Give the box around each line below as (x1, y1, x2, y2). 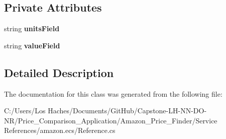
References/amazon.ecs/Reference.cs (4, 125, 116, 135)
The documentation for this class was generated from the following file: (4, 88, 222, 99)
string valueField (4, 40, 60, 50)
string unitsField (4, 23, 60, 34)
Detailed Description (4, 64, 114, 80)
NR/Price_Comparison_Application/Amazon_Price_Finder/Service (4, 115, 217, 125)
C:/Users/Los (4, 105, 46, 116)
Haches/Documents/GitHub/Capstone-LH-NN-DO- (48, 105, 207, 116)
